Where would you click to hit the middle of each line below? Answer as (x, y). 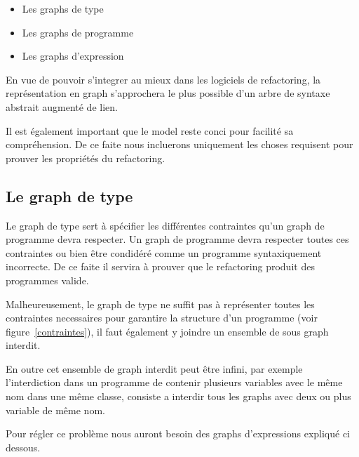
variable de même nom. (55, 410)
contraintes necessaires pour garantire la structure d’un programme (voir (162, 318)
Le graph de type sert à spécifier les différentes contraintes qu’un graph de (165, 225)
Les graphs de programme (78, 32)
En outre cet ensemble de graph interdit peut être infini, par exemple (154, 368)
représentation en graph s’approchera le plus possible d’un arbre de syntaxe (168, 93)
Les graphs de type (63, 8)
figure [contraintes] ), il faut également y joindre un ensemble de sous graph (167, 331)
